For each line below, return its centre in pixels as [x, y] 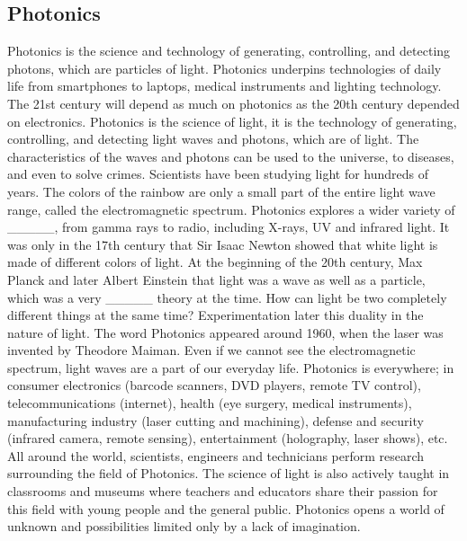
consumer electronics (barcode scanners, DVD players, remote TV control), [214, 385]
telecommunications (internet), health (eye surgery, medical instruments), [210, 403]
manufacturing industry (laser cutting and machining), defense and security [216, 420]
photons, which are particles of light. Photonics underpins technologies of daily [225, 68]
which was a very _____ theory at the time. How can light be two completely [227, 297]
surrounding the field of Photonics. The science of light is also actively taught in [229, 473]
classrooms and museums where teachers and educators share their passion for [223, 491]
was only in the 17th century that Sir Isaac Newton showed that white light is [223, 244]
